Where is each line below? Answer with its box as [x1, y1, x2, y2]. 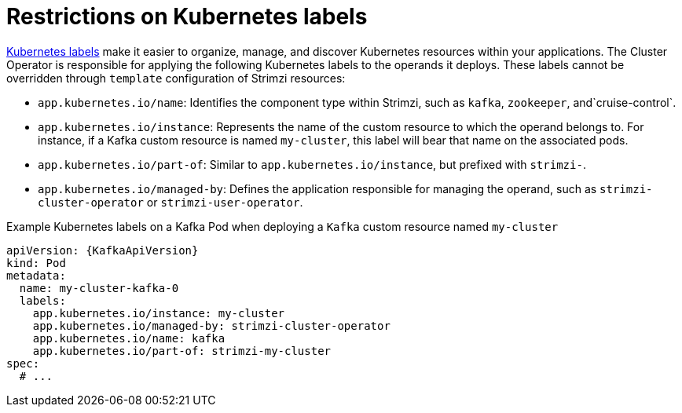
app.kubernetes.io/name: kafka [32, 331, 225, 345]
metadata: [6, 269, 66, 282]
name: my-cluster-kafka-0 [19, 281, 179, 294]
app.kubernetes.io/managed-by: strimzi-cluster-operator [32, 319, 390, 332]
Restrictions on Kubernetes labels [6, 3, 368, 30]
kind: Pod [6, 256, 66, 269]
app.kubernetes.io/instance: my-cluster [32, 306, 285, 320]
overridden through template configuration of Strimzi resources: [6, 71, 346, 85]
